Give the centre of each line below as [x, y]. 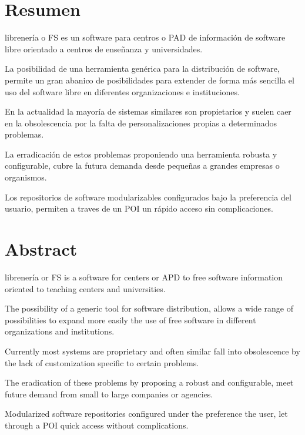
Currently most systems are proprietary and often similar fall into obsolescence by [152, 351]
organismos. [26, 177]
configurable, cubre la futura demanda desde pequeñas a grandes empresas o [142, 165]
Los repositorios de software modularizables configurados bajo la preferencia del [148, 197]
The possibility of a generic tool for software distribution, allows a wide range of [149, 308]
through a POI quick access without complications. [97, 425]
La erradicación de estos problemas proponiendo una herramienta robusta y [141, 154]
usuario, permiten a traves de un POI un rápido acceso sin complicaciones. [139, 208]
